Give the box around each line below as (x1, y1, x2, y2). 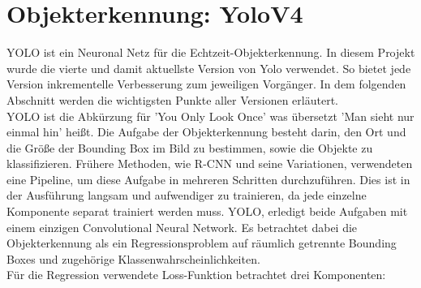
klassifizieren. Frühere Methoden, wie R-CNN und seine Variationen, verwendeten (6, 155, 413, 172)
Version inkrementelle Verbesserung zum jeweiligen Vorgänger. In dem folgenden (6, 75, 406, 92)
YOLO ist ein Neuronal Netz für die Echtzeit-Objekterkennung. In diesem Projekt (6, 44, 415, 61)
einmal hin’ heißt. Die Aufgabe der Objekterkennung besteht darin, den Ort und (6, 123, 406, 140)
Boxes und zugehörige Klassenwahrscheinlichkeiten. (6, 250, 260, 267)
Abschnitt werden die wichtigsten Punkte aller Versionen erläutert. (6, 91, 338, 108)
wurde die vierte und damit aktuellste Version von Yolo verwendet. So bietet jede (6, 59, 411, 76)
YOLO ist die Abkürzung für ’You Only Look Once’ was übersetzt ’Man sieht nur (6, 107, 415, 124)
